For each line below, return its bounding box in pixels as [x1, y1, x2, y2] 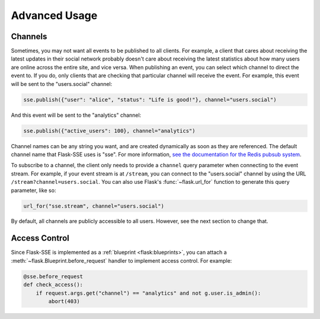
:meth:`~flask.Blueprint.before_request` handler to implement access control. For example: [11, 257, 232, 264]
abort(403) [48, 298, 80, 305]
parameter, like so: [11, 187, 56, 194]
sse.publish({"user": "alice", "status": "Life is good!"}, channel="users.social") [23, 96, 277, 103]
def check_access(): [23, 282, 83, 288]
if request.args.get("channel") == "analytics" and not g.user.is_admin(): [36, 289, 261, 296]
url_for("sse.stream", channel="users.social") [23, 202, 164, 209]
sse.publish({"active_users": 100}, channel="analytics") [23, 127, 196, 134]
